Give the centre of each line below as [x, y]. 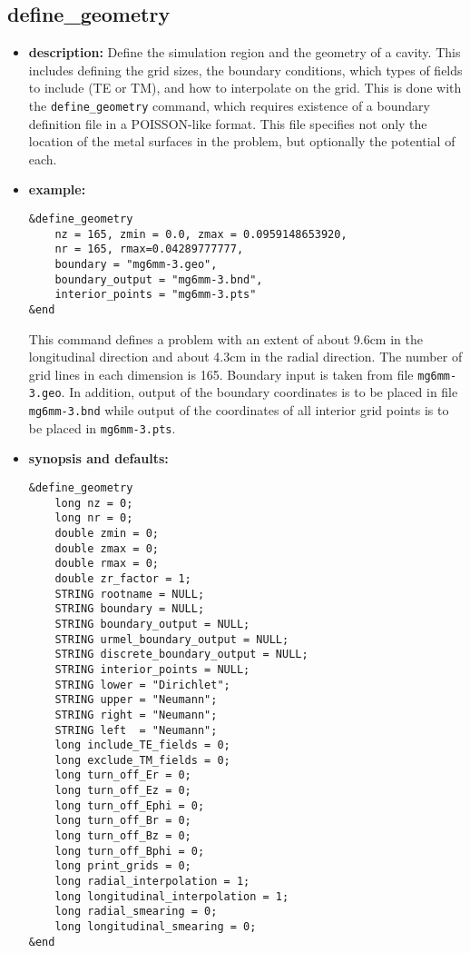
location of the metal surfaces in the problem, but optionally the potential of [242, 141]
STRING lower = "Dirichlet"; [142, 685]
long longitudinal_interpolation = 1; [172, 896]
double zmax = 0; [107, 548]
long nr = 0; [94, 518]
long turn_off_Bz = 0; [123, 836]
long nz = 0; [94, 503]
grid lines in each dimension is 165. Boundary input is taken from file [221, 374]
